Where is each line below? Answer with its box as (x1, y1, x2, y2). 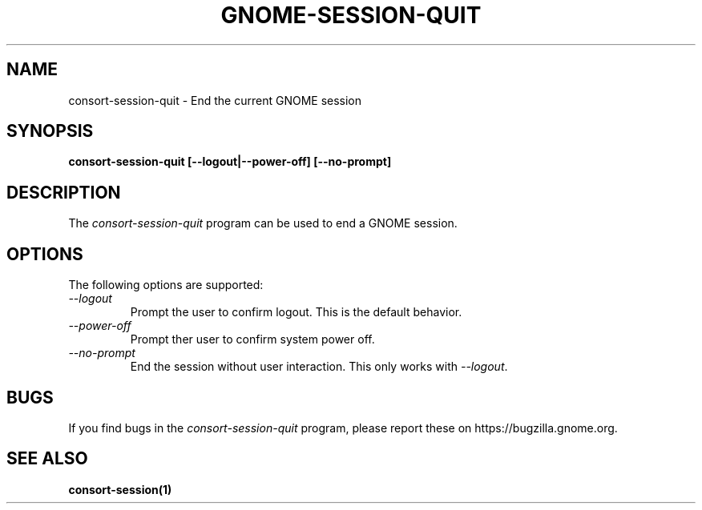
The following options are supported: (68, 278, 264, 292)
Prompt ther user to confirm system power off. (130, 332, 375, 347)
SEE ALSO (6, 448, 88, 469)
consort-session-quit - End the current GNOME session (68, 93, 362, 107)
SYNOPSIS (6, 121, 94, 142)
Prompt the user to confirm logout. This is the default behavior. (130, 305, 462, 319)
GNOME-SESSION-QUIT (220, 2, 482, 29)
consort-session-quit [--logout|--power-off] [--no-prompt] (68, 155, 392, 169)
